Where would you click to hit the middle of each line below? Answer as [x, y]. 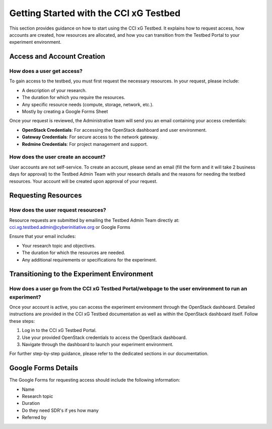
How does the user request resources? [58, 210]
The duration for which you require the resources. [74, 98]
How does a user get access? [46, 71]
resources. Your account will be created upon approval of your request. [83, 181]
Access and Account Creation [57, 57]
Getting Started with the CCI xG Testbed [95, 13]
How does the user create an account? [57, 157]
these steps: [22, 321]
